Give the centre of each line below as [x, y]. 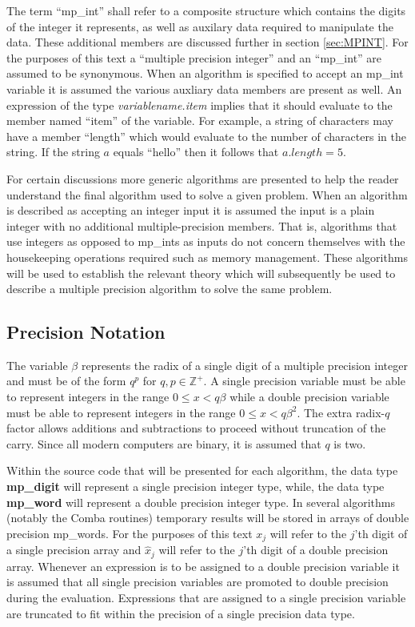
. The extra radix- [341, 412]
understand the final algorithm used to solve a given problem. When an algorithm [207, 194]
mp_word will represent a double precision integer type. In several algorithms [201, 502]
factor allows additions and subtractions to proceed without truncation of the [196, 428]
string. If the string [53, 152]
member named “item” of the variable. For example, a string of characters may [200, 121]
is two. [350, 443]
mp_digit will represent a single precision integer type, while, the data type [196, 486]
